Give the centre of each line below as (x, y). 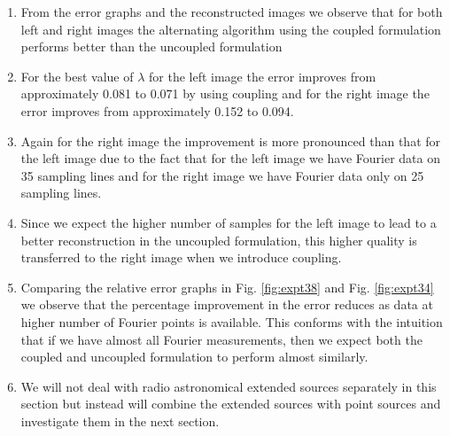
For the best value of (77, 76)
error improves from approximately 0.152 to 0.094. (157, 110)
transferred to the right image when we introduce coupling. (181, 257)
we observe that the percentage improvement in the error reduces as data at (227, 304)
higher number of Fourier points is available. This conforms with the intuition (232, 321)
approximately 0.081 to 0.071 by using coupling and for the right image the (225, 93)
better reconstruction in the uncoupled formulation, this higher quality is (219, 240)
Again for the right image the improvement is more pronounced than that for (231, 140)
